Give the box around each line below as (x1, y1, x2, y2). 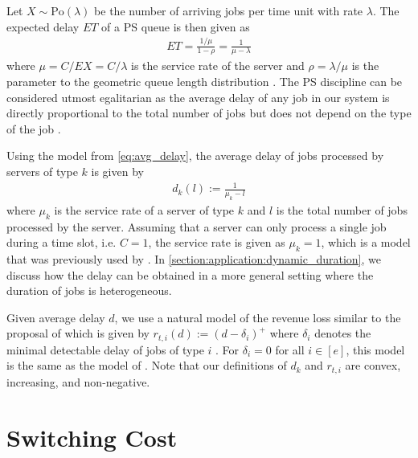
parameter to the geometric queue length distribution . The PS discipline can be (6, 72, 403, 89)
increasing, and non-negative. (6, 373, 150, 390)
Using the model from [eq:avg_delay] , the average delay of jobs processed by (6, 147, 384, 164)
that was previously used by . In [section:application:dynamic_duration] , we (6, 251, 381, 268)
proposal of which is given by (6, 325, 150, 341)
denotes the (314, 325, 371, 341)
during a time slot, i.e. (6, 234, 117, 251)
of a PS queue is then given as (101, 18, 250, 35)
